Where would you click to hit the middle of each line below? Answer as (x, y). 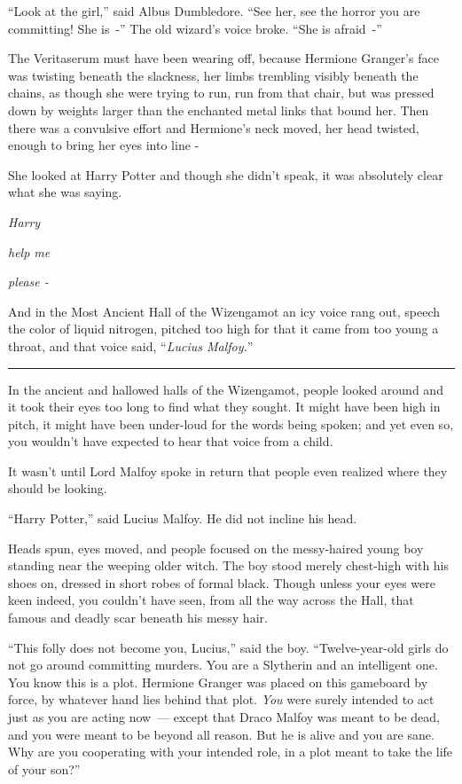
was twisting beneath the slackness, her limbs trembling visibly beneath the (213, 75)
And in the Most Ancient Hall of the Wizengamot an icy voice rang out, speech (224, 311)
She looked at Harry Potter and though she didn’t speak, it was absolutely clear (226, 174)
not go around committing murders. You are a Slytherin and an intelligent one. (223, 665)
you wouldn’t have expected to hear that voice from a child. (171, 441)
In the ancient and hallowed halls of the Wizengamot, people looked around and (226, 389)
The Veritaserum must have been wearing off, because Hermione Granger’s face (223, 58)
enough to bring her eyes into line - (104, 145)
